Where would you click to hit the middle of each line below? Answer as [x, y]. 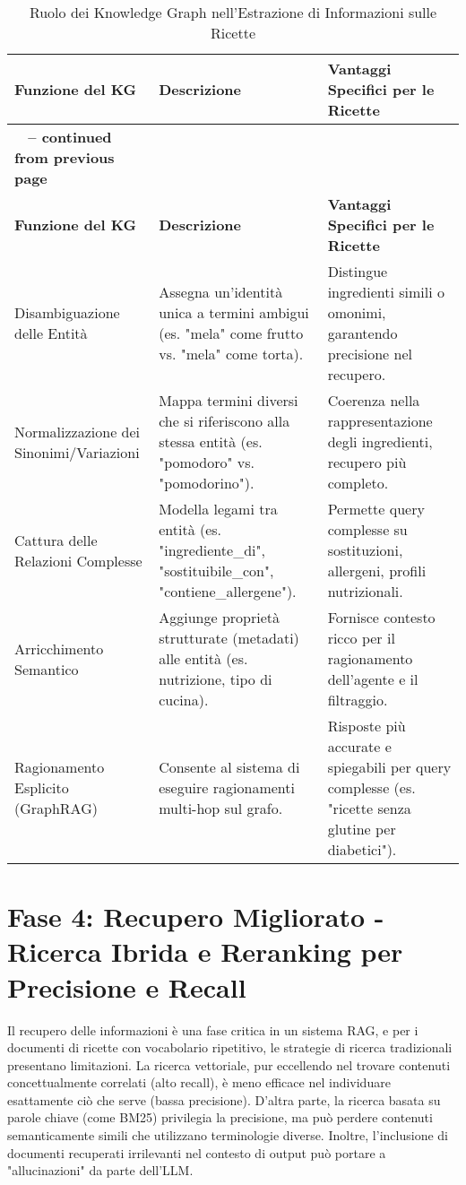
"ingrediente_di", [212, 550]
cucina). [184, 700]
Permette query [376, 509]
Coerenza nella [374, 400]
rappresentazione [380, 421]
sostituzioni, [365, 550]
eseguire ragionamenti [227, 787]
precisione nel [370, 354]
